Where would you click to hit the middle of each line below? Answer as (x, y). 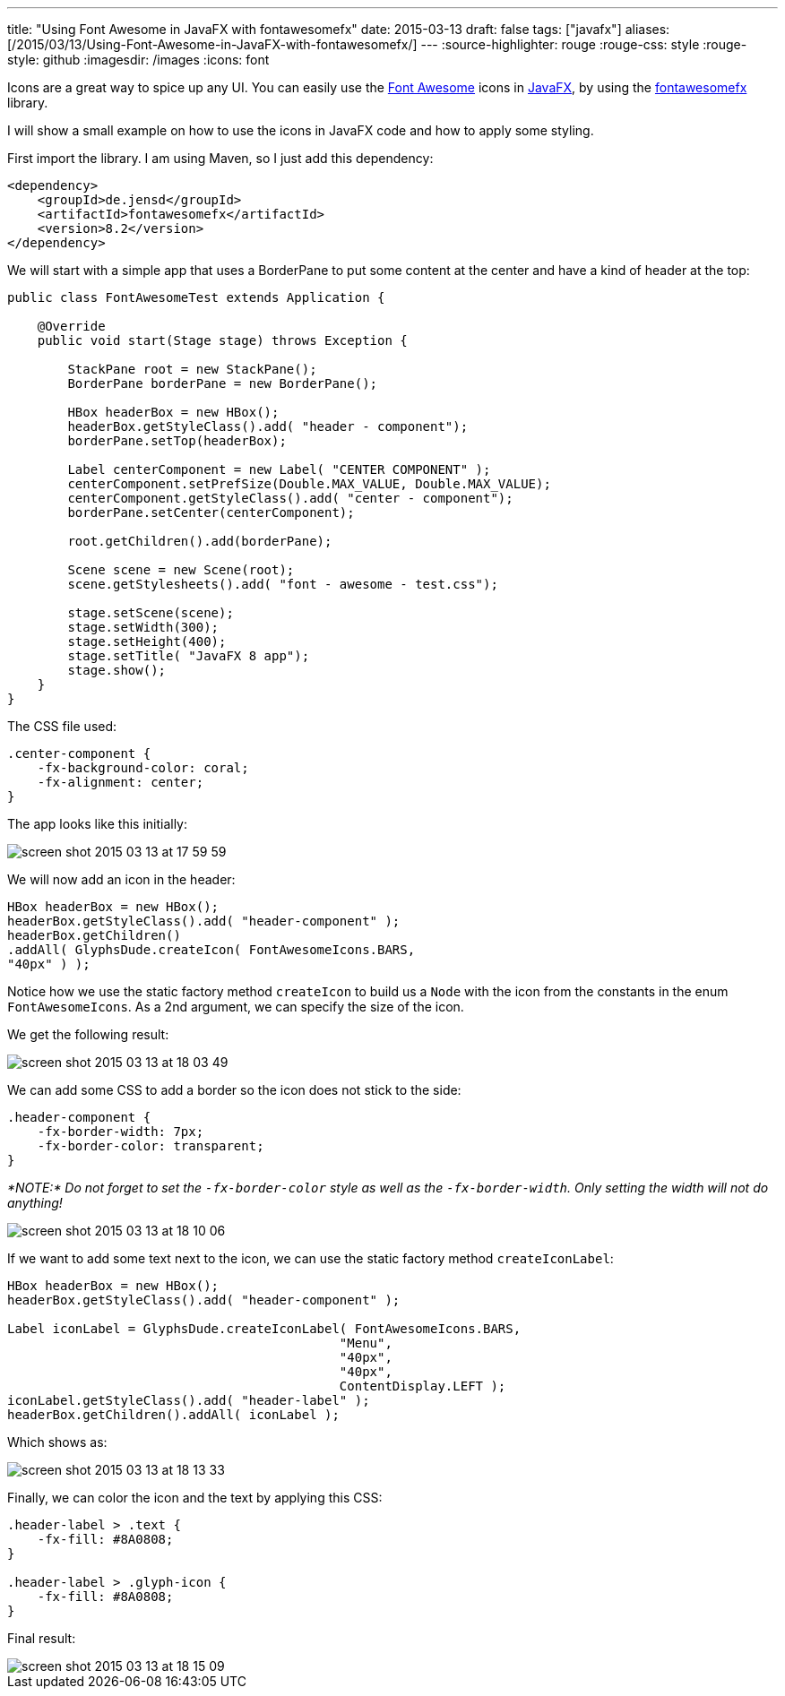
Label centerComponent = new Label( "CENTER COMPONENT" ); (279, 469)
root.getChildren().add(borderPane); (200, 541)
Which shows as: (57, 1442)
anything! (35, 1203)
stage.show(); (117, 670)
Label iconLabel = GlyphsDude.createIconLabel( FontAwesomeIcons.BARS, (264, 1329)
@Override (71, 326)
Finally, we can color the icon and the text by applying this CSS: (195, 1498)
